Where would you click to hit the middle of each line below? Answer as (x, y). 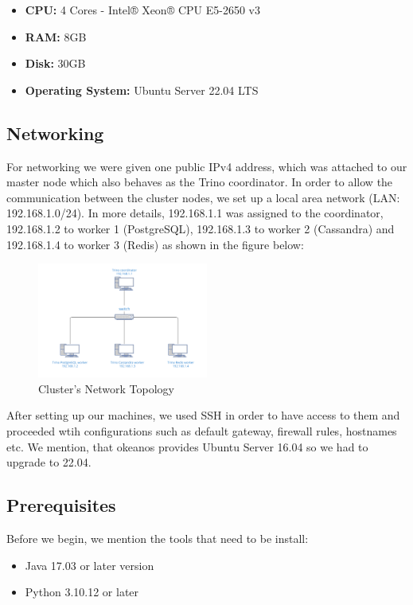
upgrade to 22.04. (49, 462)
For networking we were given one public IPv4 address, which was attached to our (207, 166)
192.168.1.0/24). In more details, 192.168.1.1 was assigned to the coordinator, (195, 213)
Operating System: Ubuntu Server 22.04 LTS (142, 90)
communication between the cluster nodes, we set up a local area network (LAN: (203, 197)
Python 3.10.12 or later (82, 592)
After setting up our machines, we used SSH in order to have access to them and (203, 415)
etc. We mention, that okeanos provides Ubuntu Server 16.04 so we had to (187, 446)
